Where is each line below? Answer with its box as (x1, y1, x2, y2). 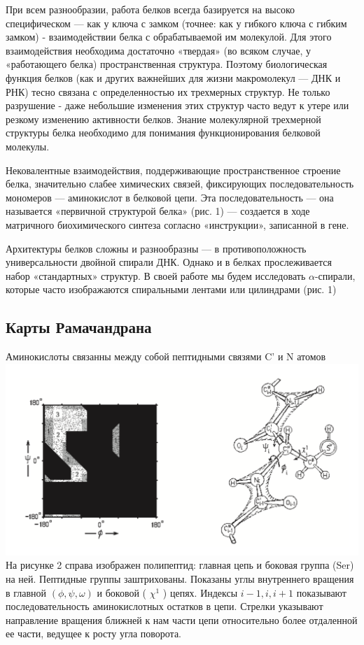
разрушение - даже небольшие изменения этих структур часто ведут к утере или (6, 98, 349, 113)
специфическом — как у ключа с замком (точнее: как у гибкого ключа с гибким (6, 15, 347, 30)
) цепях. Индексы (162, 585, 238, 600)
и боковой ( (97, 585, 147, 600)
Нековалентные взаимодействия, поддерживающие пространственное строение (6, 162, 341, 177)
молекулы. (6, 139, 50, 153)
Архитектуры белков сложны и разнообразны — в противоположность (6, 241, 307, 255)
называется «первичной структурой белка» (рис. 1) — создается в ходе (6, 204, 310, 218)
